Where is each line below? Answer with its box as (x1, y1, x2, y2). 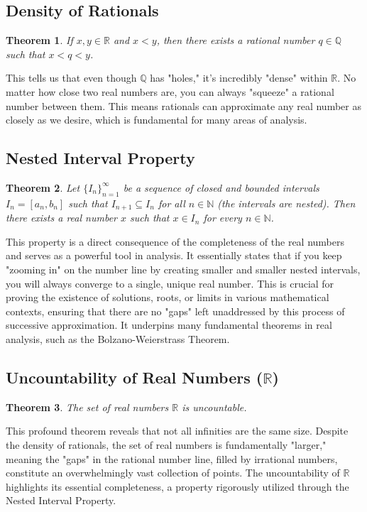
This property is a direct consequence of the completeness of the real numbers (6, 234, 344, 249)
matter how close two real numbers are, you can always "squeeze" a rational (6, 84, 334, 99)
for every (203, 210, 242, 225)
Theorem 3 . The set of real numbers (6, 399, 169, 414)
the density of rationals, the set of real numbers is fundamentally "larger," (6, 437, 327, 452)
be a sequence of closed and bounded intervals (123, 180, 319, 195)
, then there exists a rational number (156, 33, 315, 48)
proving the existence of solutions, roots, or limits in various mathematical (6, 290, 329, 305)
